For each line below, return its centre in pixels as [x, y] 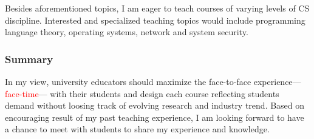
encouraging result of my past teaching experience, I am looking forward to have [155, 117]
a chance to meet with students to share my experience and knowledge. [137, 129]
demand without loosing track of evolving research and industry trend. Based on [155, 105]
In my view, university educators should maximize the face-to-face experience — [153, 81]
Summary [29, 59]
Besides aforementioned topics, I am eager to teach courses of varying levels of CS [157, 8]
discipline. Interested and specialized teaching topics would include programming [155, 20]
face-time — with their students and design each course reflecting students [142, 93]
